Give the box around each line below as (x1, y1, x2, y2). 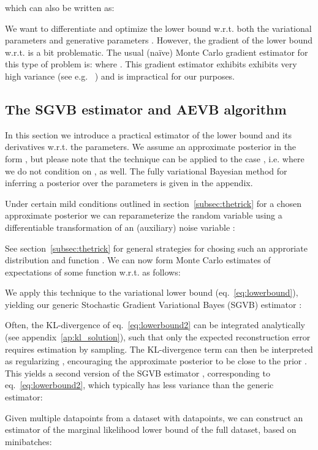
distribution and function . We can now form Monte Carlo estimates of (5, 253, 271, 266)
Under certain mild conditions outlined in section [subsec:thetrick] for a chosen (5, 197, 301, 209)
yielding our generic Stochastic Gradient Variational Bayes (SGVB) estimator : (5, 298, 302, 310)
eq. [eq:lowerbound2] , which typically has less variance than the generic (5, 378, 274, 391)
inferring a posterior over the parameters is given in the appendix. (5, 176, 253, 189)
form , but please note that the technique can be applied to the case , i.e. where (5, 152, 305, 165)
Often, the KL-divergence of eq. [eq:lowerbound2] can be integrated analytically (5, 318, 305, 331)
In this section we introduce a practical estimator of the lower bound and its (5, 128, 292, 141)
